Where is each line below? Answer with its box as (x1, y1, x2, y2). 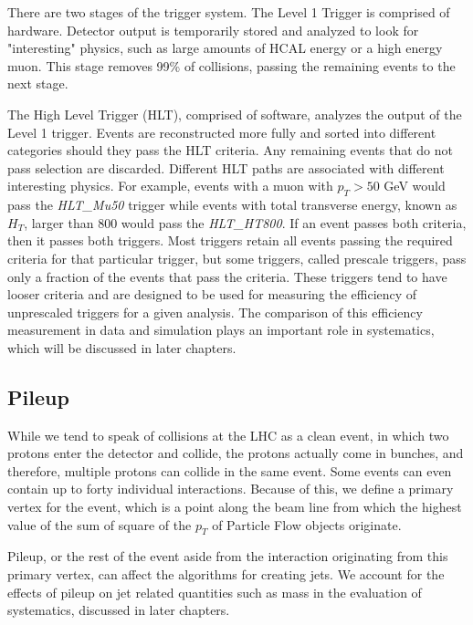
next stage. (7, 74, 68, 93)
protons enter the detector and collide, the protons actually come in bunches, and (7, 443, 464, 463)
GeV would (384, 176, 446, 195)
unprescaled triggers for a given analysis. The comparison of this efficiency (7, 302, 423, 321)
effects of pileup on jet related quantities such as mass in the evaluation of (7, 582, 422, 601)
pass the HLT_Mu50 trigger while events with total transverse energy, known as (7, 195, 457, 214)
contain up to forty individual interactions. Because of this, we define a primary (7, 479, 454, 498)
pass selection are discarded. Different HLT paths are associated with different (7, 158, 445, 177)
